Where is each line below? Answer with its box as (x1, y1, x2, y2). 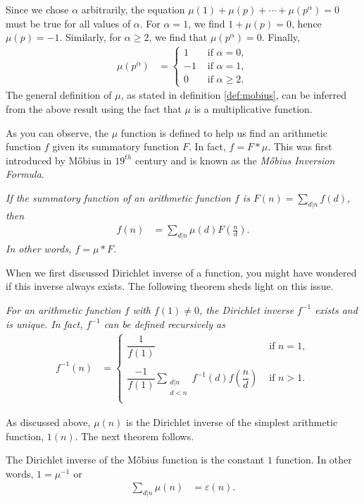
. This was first (268, 139, 332, 154)
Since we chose (6, 2, 69, 16)
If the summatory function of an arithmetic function (6, 190, 231, 205)
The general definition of (6, 87, 112, 102)
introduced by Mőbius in (6, 152, 112, 167)
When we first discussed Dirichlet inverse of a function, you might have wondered (6, 265, 357, 279)
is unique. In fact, (6, 316, 83, 331)
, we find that (149, 30, 208, 44)
